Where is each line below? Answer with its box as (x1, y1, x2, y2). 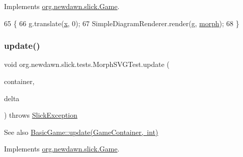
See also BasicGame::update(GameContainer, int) (4, 126, 158, 137)
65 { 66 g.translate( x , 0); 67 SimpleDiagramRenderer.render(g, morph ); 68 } (4, 18, 239, 28)
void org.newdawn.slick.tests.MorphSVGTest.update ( (4, 59, 170, 69)
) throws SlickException (4, 110, 77, 120)
